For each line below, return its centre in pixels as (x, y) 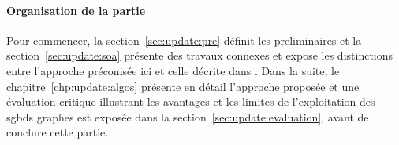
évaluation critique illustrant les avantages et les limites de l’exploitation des (191, 101)
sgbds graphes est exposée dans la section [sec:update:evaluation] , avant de (188, 116)
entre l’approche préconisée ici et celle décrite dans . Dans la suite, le (173, 70)
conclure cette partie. (58, 132)
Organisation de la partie (76, 10)
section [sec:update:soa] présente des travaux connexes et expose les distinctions (200, 55)
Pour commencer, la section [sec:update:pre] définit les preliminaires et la (184, 40)
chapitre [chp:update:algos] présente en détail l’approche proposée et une (183, 86)
